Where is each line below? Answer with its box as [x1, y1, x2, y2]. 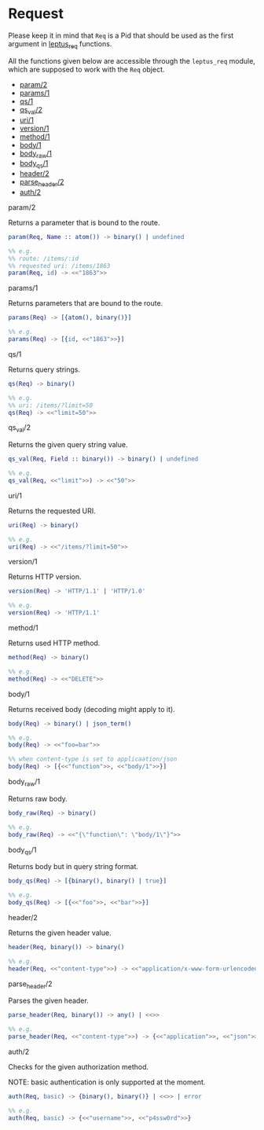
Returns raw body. [8, 794, 68, 803]
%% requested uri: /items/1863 [8, 262, 111, 270]
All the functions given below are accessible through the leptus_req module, [8, 56, 255, 65]
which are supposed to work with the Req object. [8, 64, 165, 74]
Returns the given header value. [8, 928, 112, 937]
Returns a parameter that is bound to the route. [8, 218, 160, 227]
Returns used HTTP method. [8, 638, 101, 648]
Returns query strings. [8, 365, 81, 374]
